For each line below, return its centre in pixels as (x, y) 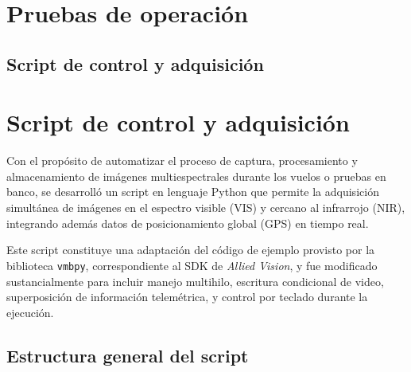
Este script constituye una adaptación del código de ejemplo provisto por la (191, 250)
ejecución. (30, 312)
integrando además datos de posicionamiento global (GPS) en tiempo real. (188, 223)
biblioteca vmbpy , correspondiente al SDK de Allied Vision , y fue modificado (192, 265)
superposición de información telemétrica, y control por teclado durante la (187, 297)
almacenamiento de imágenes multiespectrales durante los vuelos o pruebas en (196, 176)
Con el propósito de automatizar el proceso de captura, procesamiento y (182, 161)
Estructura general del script (128, 355)
